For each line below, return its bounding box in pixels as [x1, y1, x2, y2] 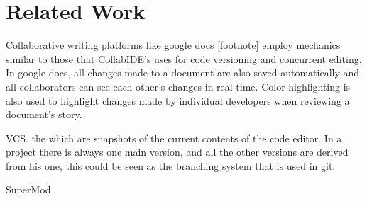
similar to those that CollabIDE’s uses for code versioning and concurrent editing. [6, 51, 362, 66]
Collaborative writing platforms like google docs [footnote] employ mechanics [6, 38, 341, 52]
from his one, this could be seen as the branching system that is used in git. [6, 158, 336, 173]
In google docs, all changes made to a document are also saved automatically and [6, 65, 360, 80]
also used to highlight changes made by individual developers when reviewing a [6, 93, 350, 108]
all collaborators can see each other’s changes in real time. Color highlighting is [6, 79, 351, 93]
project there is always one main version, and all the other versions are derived [6, 144, 349, 159]
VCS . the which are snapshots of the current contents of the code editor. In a [6, 130, 342, 145]
